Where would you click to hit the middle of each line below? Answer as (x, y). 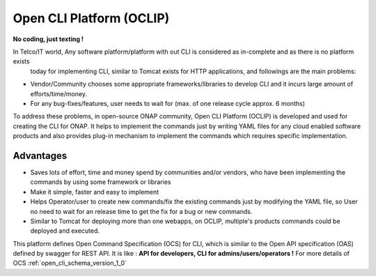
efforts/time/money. (58, 93)
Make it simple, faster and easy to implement (95, 192)
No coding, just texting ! (48, 39)
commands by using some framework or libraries (101, 182)
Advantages (40, 156)
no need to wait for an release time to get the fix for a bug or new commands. (141, 211)
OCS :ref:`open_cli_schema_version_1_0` (70, 263)
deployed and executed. (65, 231)
